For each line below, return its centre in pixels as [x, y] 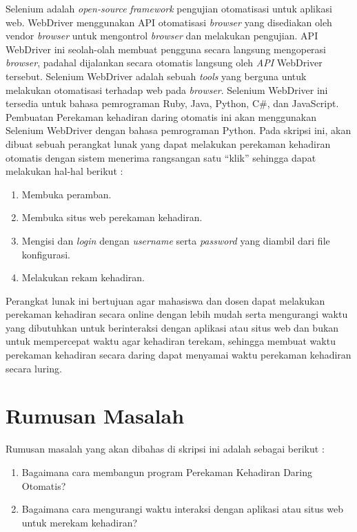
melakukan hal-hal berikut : [64, 171]
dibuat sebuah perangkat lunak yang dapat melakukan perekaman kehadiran [168, 143]
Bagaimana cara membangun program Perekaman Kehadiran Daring [167, 472]
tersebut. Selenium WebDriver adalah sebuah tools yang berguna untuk [156, 76]
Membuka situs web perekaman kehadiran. [112, 217]
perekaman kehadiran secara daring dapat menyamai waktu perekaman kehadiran [178, 355]
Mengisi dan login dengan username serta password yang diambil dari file [176, 240]
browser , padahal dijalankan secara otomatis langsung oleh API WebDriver [164, 63]
